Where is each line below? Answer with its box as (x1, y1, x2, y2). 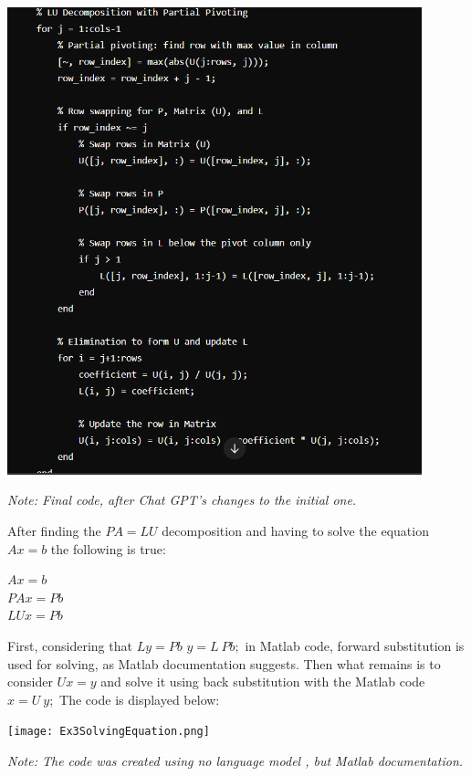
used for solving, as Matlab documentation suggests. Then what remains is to (7, 654, 441, 673)
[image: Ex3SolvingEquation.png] (7, 725, 210, 739)
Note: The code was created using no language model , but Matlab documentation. (7, 751, 464, 771)
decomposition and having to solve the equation (162, 521, 429, 540)
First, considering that (7, 636, 132, 655)
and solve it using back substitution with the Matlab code (100, 672, 425, 691)
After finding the (7, 521, 101, 540)
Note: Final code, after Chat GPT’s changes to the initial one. (7, 490, 357, 509)
